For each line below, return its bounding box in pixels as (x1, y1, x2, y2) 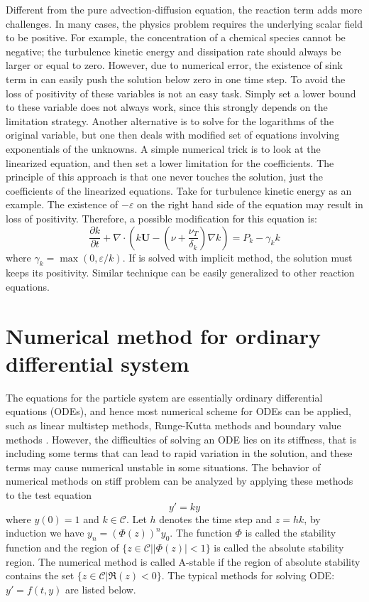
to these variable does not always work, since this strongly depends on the (6, 100, 328, 114)
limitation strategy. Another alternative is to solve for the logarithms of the (6, 113, 334, 128)
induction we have (6, 525, 84, 540)
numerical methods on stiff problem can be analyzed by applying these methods (6, 473, 353, 488)
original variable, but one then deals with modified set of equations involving (6, 127, 340, 142)
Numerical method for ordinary (6, 321, 321, 350)
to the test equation (6, 487, 92, 502)
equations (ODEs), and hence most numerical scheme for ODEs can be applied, (6, 404, 351, 419)
